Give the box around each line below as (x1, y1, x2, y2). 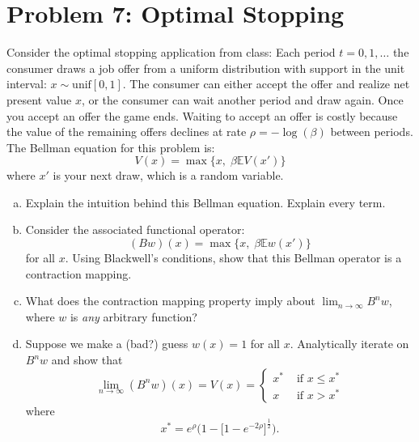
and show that (51, 351, 123, 368)
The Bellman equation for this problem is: (6, 138, 215, 155)
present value (6, 91, 72, 108)
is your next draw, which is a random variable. (53, 167, 284, 184)
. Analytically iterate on (290, 335, 409, 352)
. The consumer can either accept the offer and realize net (122, 75, 410, 92)
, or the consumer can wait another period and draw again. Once (81, 91, 404, 108)
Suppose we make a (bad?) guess (25, 335, 188, 352)
